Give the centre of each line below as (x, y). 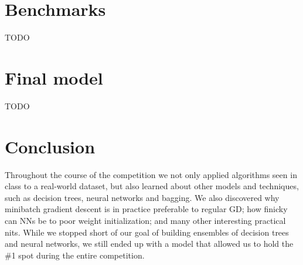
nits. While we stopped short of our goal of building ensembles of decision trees (147, 232)
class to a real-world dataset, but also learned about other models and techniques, (152, 186)
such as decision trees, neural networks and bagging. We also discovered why (142, 197)
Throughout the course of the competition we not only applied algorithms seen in (151, 174)
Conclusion (50, 146)
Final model (54, 77)
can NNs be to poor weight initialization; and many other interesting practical (145, 220)
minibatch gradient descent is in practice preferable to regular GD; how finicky (146, 209)
